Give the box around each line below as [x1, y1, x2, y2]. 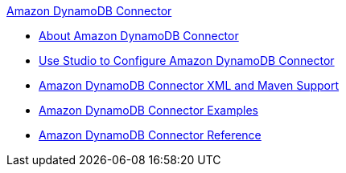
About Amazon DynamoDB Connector [39, 29, 239, 42]
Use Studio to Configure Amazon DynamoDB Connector [39, 54, 335, 67]
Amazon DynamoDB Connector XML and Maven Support [39, 78, 340, 92]
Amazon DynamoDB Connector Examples [39, 103, 258, 117]
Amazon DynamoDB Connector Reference [39, 128, 262, 142]
